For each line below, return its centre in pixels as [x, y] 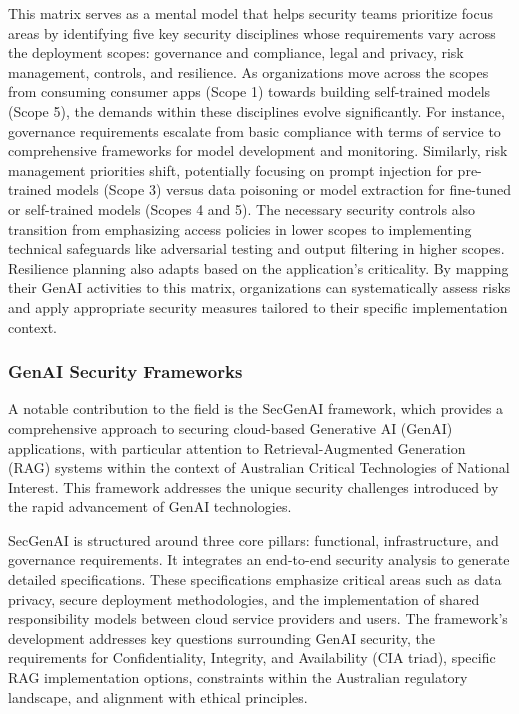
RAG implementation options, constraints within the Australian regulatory [238, 677]
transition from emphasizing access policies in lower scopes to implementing [240, 228]
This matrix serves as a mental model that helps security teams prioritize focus [250, 13]
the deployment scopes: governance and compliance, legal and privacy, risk [236, 52]
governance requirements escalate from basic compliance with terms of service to [254, 130]
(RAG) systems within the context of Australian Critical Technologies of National [259, 467]
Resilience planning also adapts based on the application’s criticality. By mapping [258, 267]
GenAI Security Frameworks [125, 371]
